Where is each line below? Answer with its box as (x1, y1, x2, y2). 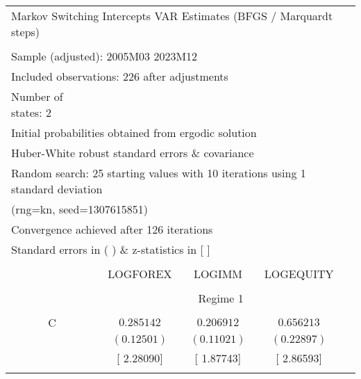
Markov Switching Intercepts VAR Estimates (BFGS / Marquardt (11, 8, 333, 24)
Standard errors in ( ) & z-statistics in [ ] (11, 241, 210, 257)
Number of (11, 88, 63, 104)
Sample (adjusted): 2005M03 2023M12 (11, 48, 198, 64)
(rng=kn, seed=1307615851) (11, 201, 149, 217)
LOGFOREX (108, 266, 172, 282)
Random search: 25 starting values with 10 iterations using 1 (11, 165, 306, 181)
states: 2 (11, 104, 51, 120)
